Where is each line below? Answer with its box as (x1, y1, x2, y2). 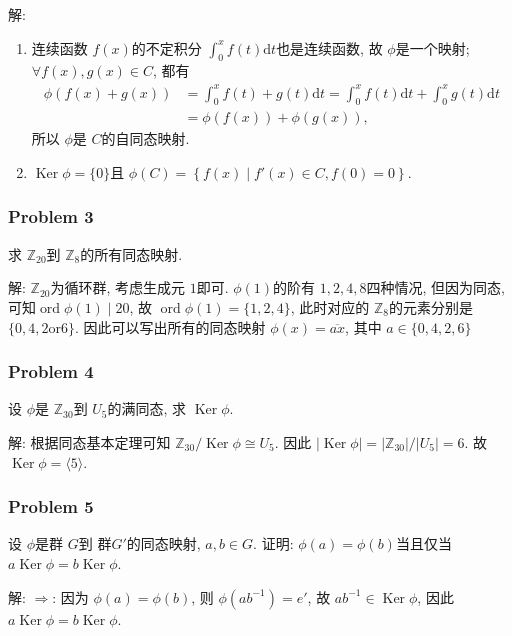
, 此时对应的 (290, 296, 370, 317)
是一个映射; (395, 37, 470, 58)
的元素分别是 (388, 296, 473, 317)
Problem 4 (8, 359, 94, 384)
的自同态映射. (101, 128, 190, 149)
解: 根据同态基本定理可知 (8, 431, 171, 452)
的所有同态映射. (80, 243, 183, 264)
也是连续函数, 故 (276, 37, 383, 58)
